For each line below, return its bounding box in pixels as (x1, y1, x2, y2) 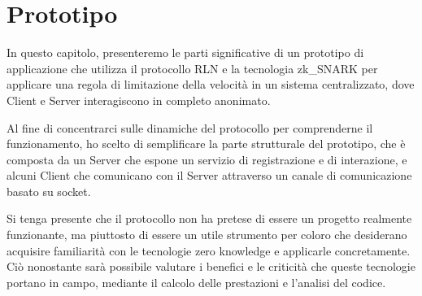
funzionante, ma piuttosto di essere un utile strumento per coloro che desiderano (7, 226, 407, 243)
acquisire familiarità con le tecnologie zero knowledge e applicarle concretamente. (7, 242, 411, 259)
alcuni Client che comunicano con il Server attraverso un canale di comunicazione (7, 167, 412, 184)
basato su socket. (7, 182, 91, 199)
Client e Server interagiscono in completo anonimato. (7, 91, 271, 108)
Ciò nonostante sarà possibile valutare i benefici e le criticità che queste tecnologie (7, 258, 415, 275)
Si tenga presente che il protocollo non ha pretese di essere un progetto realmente (7, 210, 412, 227)
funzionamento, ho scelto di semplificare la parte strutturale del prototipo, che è (7, 135, 406, 152)
